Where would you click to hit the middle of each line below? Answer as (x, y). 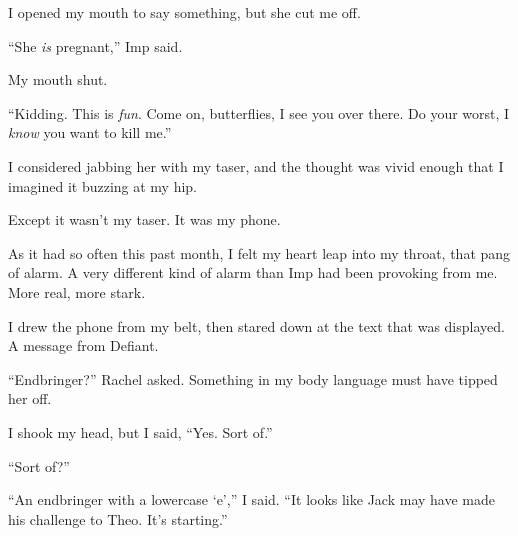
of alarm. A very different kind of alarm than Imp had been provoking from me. (253, 272)
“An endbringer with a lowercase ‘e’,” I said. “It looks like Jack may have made (251, 499)
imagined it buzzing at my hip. (103, 185)
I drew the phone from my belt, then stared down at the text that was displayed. (256, 325)
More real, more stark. (77, 291)
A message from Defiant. (83, 345)
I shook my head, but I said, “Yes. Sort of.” (140, 431)
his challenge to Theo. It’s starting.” (118, 518)
